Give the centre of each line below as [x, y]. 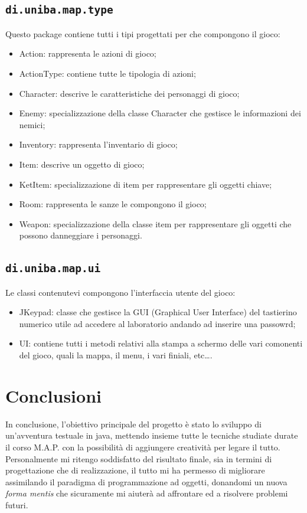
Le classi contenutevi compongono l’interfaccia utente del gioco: [120, 292]
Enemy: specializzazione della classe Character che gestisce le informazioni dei [160, 113]
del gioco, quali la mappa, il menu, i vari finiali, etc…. [116, 355]
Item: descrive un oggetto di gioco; [82, 164]
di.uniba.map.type [59, 10]
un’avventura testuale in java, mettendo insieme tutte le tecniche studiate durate [152, 435]
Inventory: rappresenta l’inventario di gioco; [98, 144]
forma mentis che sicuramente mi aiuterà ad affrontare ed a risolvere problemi [147, 493]
